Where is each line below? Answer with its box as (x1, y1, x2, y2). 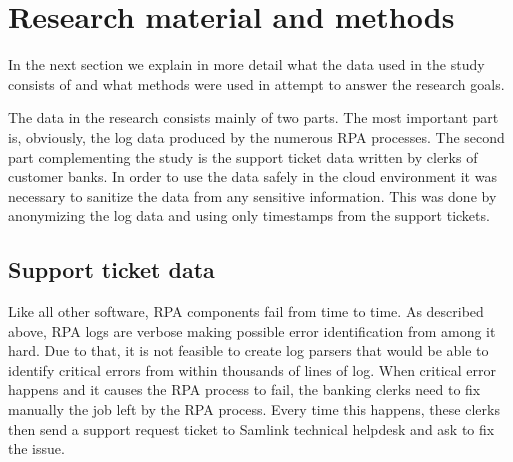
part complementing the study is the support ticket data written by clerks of (8, 146, 478, 167)
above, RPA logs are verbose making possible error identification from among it (8, 320, 496, 341)
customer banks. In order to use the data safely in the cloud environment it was (8, 166, 497, 187)
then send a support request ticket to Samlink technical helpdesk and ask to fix (8, 418, 495, 439)
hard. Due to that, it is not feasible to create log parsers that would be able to (8, 340, 489, 361)
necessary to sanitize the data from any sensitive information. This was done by (8, 185, 497, 206)
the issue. (8, 438, 65, 459)
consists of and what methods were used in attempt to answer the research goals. (8, 73, 505, 94)
